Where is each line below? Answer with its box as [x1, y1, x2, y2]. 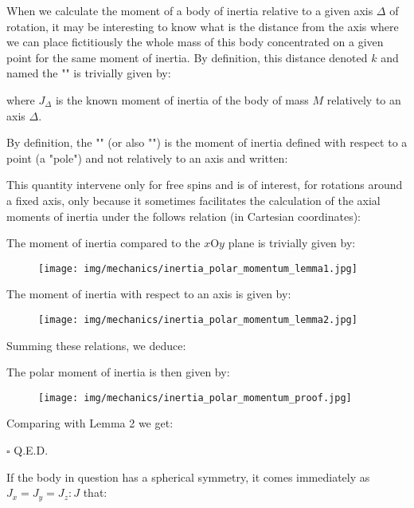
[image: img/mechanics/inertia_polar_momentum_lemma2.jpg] [38, 313, 357, 325]
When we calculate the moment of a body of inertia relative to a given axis [6, 2, 373, 18]
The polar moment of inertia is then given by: [6, 364, 230, 380]
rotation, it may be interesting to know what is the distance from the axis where [6, 18, 399, 34]
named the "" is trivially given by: [6, 65, 171, 81]
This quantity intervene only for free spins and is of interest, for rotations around [6, 176, 403, 193]
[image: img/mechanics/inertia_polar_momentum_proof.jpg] [38, 392, 352, 404]
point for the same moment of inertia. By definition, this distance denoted [6, 49, 368, 65]
